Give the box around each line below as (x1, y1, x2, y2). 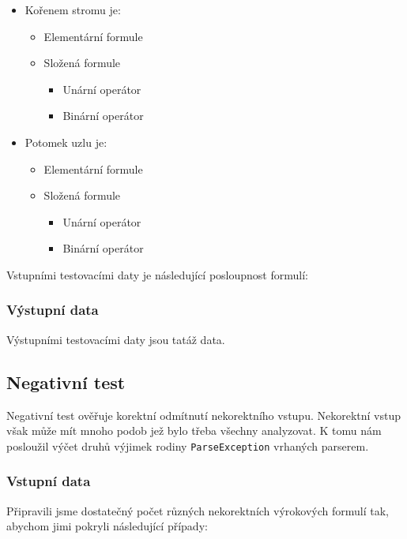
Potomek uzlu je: (24, 133, 107, 150)
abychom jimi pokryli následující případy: (6, 518, 208, 534)
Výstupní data (6, 300, 99, 320)
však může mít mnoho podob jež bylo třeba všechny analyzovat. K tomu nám (6, 422, 382, 439)
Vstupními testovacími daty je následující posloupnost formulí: (6, 266, 308, 283)
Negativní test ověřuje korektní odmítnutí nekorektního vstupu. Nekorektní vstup (6, 406, 401, 423)
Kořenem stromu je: (24, 2, 121, 17)
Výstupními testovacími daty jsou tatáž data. (6, 331, 225, 347)
